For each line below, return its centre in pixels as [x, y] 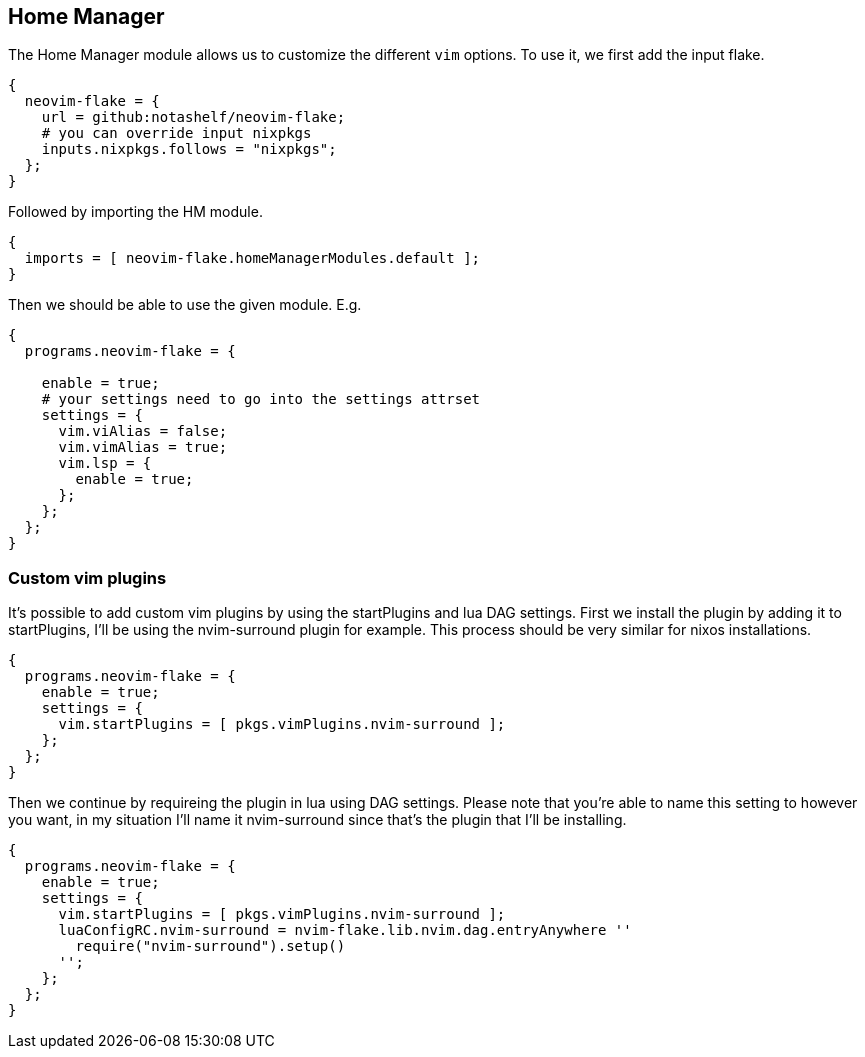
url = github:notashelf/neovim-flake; [193, 117]
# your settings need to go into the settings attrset [261, 399]
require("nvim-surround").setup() [210, 946]
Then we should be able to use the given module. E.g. [185, 305]
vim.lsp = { [105, 463]
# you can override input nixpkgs [176, 133]
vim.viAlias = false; [143, 431]
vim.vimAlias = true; [143, 447]
